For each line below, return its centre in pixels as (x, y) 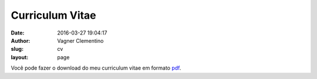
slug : (17, 49)
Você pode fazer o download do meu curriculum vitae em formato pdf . (96, 68)
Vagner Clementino (80, 40)
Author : (21, 40)
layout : (20, 57)
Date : (18, 33)
